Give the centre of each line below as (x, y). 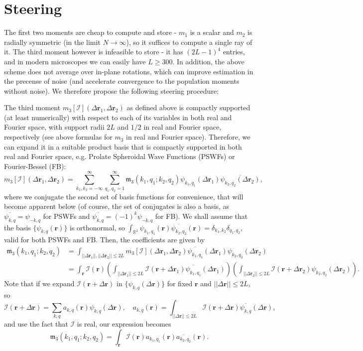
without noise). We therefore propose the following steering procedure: (111, 90)
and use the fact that (36, 324)
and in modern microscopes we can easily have (75, 61)
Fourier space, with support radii (54, 127)
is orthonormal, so (97, 227)
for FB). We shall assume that (201, 216)
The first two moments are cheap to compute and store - (90, 32)
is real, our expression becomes (124, 324)
